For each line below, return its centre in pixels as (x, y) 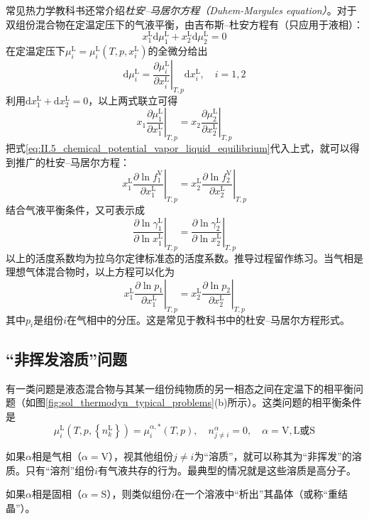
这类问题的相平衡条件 (312, 402)
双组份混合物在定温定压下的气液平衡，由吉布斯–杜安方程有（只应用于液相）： (184, 24)
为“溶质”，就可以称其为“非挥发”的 (273, 455)
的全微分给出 (178, 51)
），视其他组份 (141, 455)
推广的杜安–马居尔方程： (72, 162)
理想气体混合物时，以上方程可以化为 (90, 272)
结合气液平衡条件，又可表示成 (75, 210)
